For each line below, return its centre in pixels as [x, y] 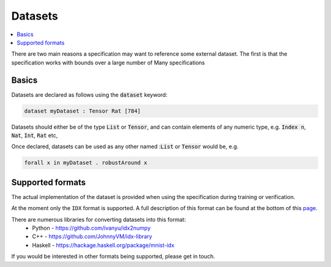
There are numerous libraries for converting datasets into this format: [99, 219]
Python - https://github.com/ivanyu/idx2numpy [91, 228]
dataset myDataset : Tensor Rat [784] [82, 111]
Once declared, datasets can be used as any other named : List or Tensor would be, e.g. [125, 146]
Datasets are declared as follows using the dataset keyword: [89, 94]
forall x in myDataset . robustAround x [86, 163]
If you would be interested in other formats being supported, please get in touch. [113, 257]
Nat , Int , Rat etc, [35, 135]
